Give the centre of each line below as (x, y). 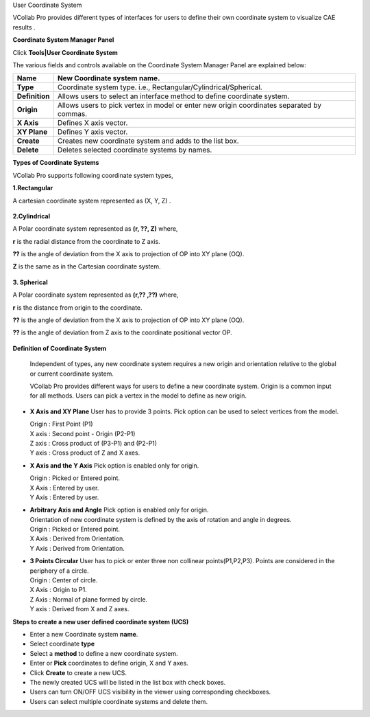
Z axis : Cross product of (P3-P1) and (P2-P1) (94, 443)
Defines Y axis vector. (92, 132)
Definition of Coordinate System (59, 348)
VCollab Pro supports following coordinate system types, (93, 175)
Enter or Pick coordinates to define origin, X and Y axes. (109, 663)
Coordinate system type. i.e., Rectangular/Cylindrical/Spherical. (160, 87)
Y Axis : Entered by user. (64, 497)
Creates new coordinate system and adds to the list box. (148, 141)
